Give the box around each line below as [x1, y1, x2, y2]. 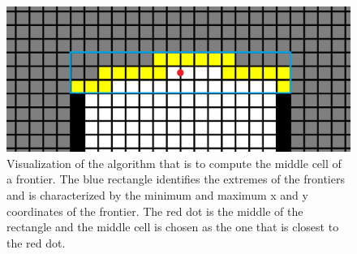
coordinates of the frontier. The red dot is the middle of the [6, 202, 303, 219]
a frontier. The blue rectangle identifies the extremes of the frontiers [6, 170, 345, 187]
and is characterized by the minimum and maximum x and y [6, 187, 308, 204]
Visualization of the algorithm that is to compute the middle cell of [6, 154, 342, 171]
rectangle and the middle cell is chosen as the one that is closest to [6, 218, 339, 235]
